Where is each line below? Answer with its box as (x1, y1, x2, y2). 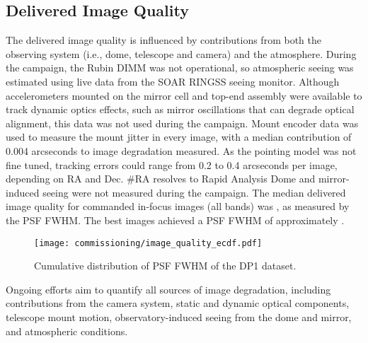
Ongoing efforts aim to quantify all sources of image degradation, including (6, 281, 331, 296)
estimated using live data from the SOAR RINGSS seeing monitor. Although (6, 74, 340, 88)
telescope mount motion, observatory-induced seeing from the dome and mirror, (6, 309, 352, 324)
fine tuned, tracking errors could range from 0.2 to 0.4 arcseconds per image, (6, 157, 338, 172)
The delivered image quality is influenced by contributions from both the (6, 33, 321, 47)
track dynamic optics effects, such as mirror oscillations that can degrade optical (6, 102, 355, 117)
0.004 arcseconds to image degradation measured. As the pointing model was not (6, 143, 357, 158)
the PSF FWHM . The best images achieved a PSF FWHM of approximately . (6, 212, 345, 227)
